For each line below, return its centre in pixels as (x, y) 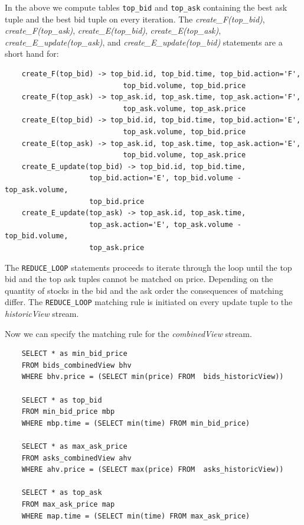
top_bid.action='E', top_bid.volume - (165, 178)
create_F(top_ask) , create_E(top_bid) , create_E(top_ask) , (113, 30)
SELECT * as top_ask (62, 493)
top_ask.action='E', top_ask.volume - (165, 224)
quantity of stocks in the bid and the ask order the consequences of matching (144, 290)
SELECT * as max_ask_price (74, 446)
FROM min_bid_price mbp (68, 412)
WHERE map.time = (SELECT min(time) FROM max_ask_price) (136, 516)
